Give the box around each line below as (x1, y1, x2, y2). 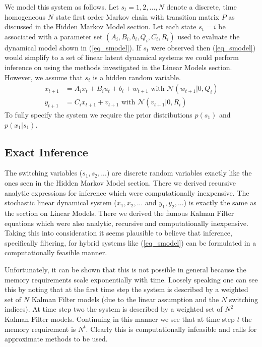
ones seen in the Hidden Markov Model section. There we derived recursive (5, 178, 236, 188)
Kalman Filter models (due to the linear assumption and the (31, 294, 219, 304)
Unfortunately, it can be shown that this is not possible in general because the (5, 264, 246, 274)
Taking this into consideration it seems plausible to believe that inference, (5, 227, 232, 238)
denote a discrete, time (166, 2, 237, 12)
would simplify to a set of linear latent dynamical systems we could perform (5, 52, 239, 63)
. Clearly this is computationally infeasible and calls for (86, 323, 257, 334)
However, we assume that (5, 72, 83, 82)
